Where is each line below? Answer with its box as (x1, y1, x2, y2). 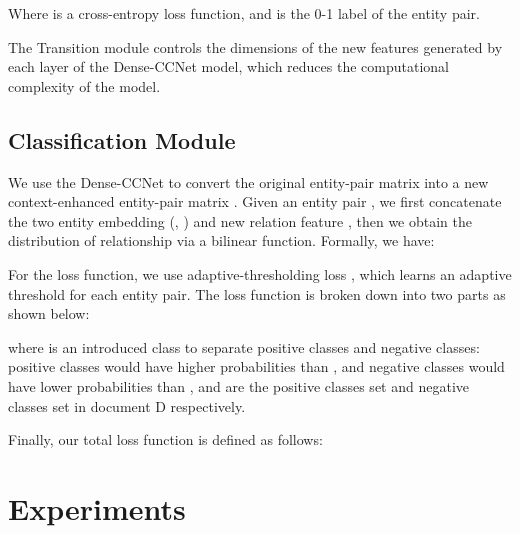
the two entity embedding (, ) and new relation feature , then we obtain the (8, 210, 473, 231)
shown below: (8, 303, 90, 324)
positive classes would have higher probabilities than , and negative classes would (8, 356, 505, 377)
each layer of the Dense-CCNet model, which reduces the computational (8, 56, 449, 77)
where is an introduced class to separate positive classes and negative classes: (8, 336, 480, 357)
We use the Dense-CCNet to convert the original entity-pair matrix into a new (8, 171, 489, 192)
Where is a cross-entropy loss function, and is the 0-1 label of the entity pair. (8, 3, 480, 23)
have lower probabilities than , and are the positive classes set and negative (8, 375, 469, 396)
